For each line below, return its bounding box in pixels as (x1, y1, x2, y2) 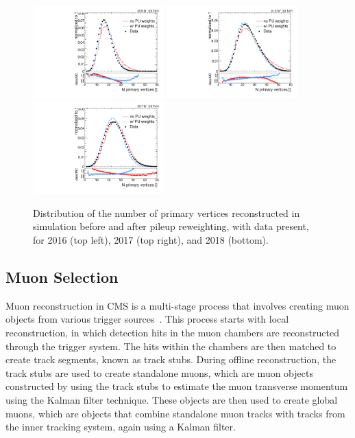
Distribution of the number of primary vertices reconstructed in (33, 205, 300, 220)
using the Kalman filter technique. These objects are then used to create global (5, 393, 338, 407)
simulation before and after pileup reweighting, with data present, (33, 219, 309, 233)
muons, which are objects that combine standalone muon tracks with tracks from (5, 406, 345, 420)
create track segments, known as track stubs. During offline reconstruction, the (5, 352, 336, 367)
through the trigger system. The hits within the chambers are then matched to (5, 338, 336, 353)
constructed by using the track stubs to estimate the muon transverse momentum (5, 379, 348, 393)
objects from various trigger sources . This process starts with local (5, 312, 289, 326)
